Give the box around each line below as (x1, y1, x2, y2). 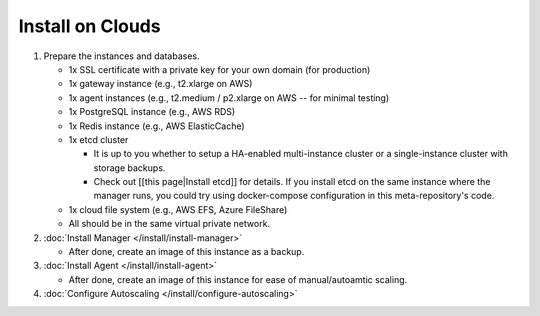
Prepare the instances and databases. (43, 50, 200, 62)
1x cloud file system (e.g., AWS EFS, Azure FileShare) (68, 203, 288, 215)
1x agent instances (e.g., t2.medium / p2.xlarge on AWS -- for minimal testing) (68, 91, 390, 104)
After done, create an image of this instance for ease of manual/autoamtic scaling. (68, 273, 408, 285)
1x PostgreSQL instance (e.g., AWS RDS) (68, 106, 236, 118)
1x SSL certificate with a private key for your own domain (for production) (68, 63, 371, 75)
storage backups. (93, 161, 166, 174)
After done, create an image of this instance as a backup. (68, 246, 305, 258)
